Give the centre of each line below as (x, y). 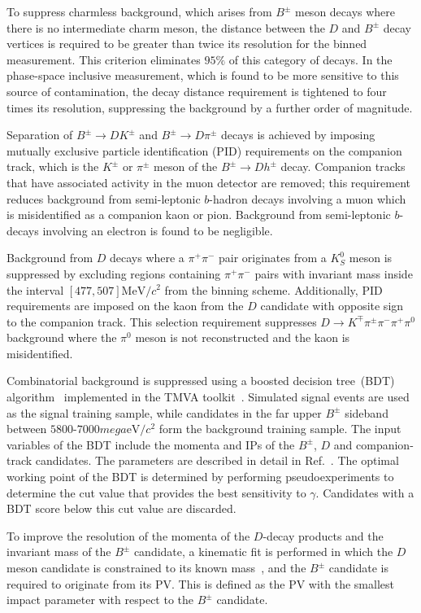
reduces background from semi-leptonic (104, 198)
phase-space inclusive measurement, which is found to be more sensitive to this (203, 75)
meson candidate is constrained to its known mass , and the (156, 567)
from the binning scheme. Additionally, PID (273, 289)
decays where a (147, 258)
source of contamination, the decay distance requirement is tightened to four (197, 91)
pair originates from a (272, 258)
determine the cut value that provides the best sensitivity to (156, 492)
